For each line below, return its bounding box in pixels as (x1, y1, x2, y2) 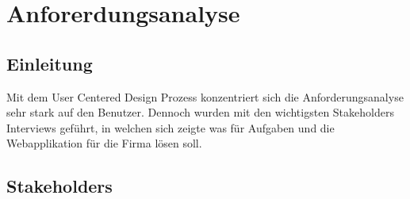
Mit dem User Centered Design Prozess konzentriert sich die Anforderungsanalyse (6, 88, 404, 105)
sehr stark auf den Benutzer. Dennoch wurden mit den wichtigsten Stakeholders (6, 104, 394, 121)
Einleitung (6, 51, 93, 75)
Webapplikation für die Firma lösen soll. (6, 135, 202, 151)
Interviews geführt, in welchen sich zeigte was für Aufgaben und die (6, 119, 335, 136)
